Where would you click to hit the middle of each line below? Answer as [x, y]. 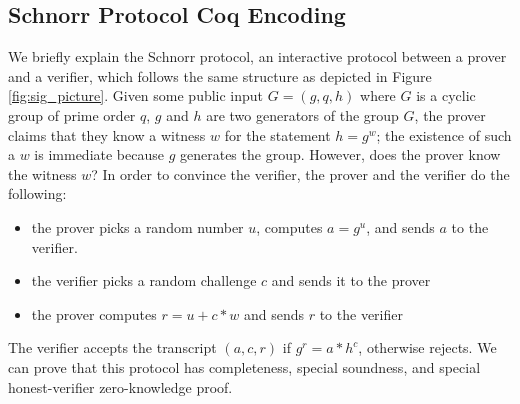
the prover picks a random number [137, 226]
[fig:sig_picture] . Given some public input [136, 95]
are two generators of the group [302, 114]
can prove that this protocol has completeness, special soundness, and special [244, 366]
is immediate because [99, 154]
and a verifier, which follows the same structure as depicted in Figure [220, 75]
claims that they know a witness [107, 134]
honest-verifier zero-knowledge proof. [120, 386]
